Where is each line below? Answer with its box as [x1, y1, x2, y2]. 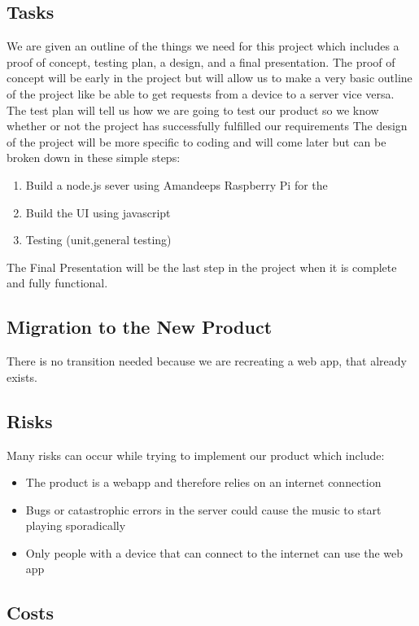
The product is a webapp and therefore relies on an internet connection [25, 474, 382, 491]
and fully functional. [7, 274, 108, 291]
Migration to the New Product [7, 314, 273, 339]
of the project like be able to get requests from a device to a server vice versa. [7, 85, 395, 102]
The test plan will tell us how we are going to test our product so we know [7, 101, 379, 118]
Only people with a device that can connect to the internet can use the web [25, 544, 404, 561]
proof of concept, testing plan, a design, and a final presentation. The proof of [7, 53, 395, 70]
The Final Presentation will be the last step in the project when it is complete [7, 258, 397, 275]
